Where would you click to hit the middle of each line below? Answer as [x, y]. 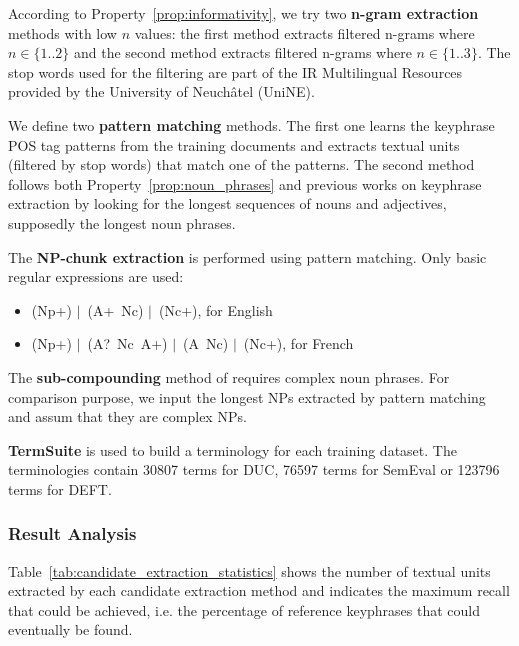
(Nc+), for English [216, 309]
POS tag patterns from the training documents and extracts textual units [234, 144]
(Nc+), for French [298, 343]
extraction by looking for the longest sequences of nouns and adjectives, [227, 203]
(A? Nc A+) [127, 343]
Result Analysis [72, 533]
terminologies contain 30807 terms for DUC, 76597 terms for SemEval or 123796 [254, 469]
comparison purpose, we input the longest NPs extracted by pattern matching [247, 396]
